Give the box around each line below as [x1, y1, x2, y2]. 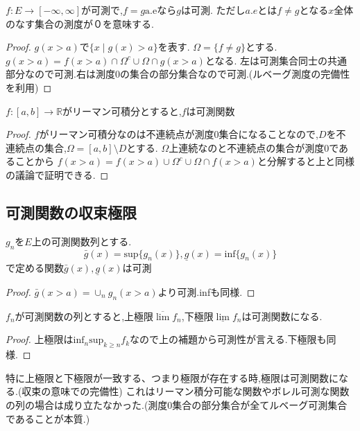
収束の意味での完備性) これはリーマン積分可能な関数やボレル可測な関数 [22, 384, 350, 398]
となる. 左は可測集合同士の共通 [205, 53, 348, 67]
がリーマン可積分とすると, [62, 103, 182, 118]
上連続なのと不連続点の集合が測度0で [169, 140, 339, 155]
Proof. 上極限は [6, 332, 74, 346]
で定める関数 [6, 260, 64, 274]
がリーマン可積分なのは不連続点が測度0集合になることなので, [39, 127, 318, 141]
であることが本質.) [6, 411, 90, 425]
